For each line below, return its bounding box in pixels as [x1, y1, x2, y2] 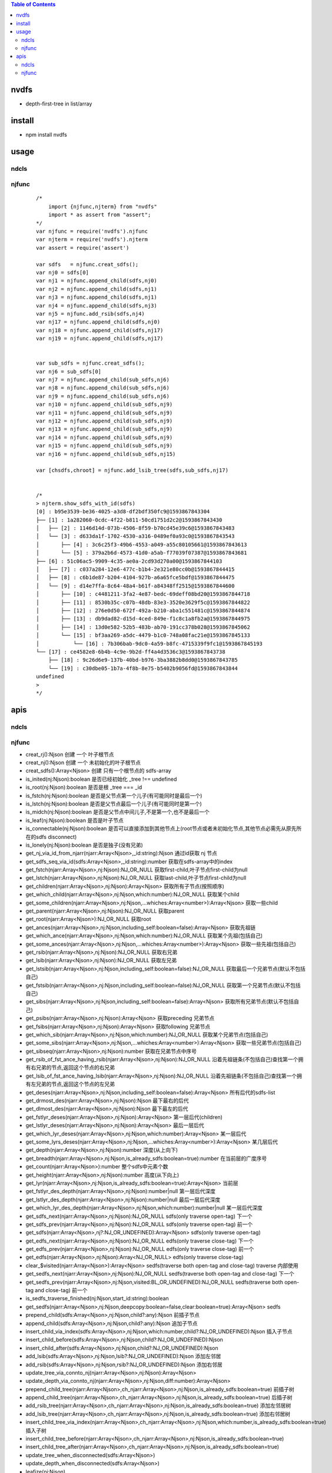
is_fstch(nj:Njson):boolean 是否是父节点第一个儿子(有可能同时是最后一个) [25, 792, 202, 799]
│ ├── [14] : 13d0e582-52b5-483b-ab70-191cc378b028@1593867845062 [36, 623, 250, 630]
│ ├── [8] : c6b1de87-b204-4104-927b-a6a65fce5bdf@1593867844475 [36, 574, 235, 581]
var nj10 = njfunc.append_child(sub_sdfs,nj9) [36, 401, 173, 408]
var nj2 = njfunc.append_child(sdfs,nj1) [36, 286, 157, 292]
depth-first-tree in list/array [25, 100, 92, 107]
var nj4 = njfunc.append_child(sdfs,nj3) [36, 302, 157, 309]
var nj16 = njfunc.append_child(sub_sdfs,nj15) [36, 451, 176, 457]
